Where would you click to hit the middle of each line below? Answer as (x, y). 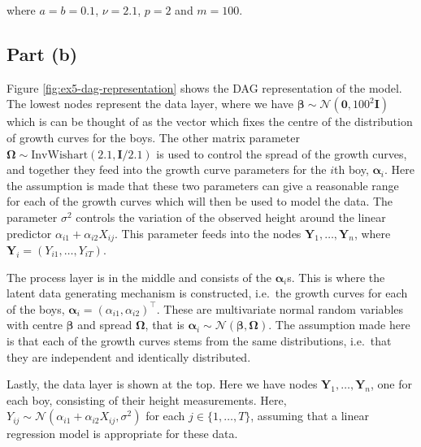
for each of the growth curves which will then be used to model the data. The (200, 201)
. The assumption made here (339, 325)
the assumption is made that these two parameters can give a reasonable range (203, 185)
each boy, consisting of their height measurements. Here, (147, 399)
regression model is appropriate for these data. (122, 434)
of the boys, (36, 308)
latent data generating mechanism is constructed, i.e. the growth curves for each (207, 293)
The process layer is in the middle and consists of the (139, 277)
